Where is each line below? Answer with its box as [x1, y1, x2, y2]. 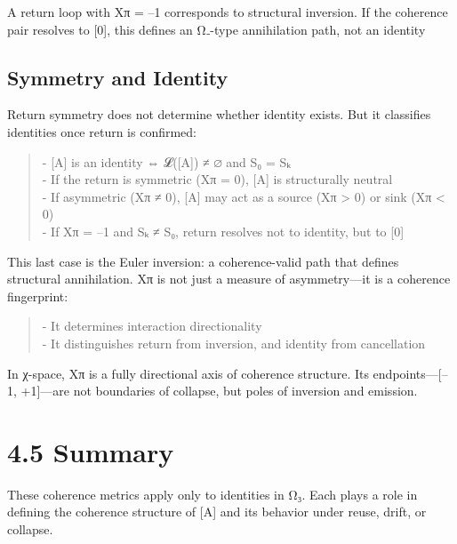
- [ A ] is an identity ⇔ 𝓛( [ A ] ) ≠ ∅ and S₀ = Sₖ [42, 152, 292, 171]
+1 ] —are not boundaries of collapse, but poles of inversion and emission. [20, 381, 418, 400]
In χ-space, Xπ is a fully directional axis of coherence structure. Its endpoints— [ [7, 364, 442, 382]
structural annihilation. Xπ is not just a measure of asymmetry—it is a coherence [7, 269, 451, 288]
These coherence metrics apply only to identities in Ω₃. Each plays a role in [7, 484, 418, 503]
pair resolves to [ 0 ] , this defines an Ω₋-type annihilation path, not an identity [7, 20, 426, 38]
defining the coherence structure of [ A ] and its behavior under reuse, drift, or [7, 502, 427, 521]
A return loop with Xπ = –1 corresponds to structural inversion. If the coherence [7, 3, 448, 20]
